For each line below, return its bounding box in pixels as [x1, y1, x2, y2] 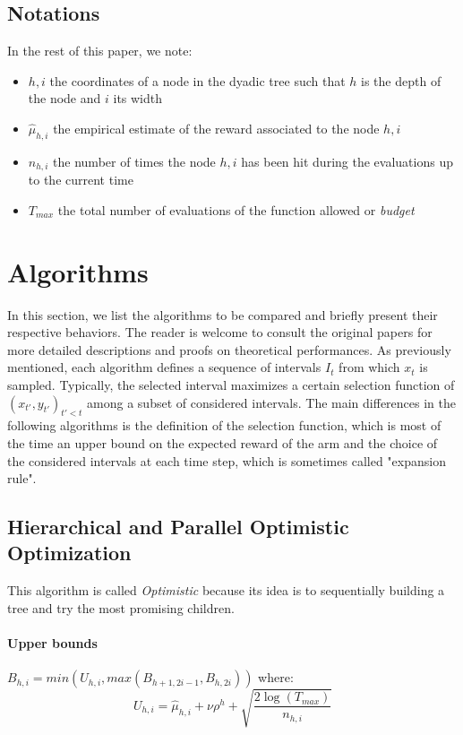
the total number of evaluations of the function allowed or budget [57, 200, 415, 219]
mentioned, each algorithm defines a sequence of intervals [7, 358, 322, 376]
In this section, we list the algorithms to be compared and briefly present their [7, 305, 438, 324]
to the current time [28, 170, 133, 189]
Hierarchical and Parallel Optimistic [7, 513, 349, 540]
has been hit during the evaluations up [241, 151, 453, 170]
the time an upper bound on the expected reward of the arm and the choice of [7, 433, 438, 452]
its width [113, 89, 163, 108]
